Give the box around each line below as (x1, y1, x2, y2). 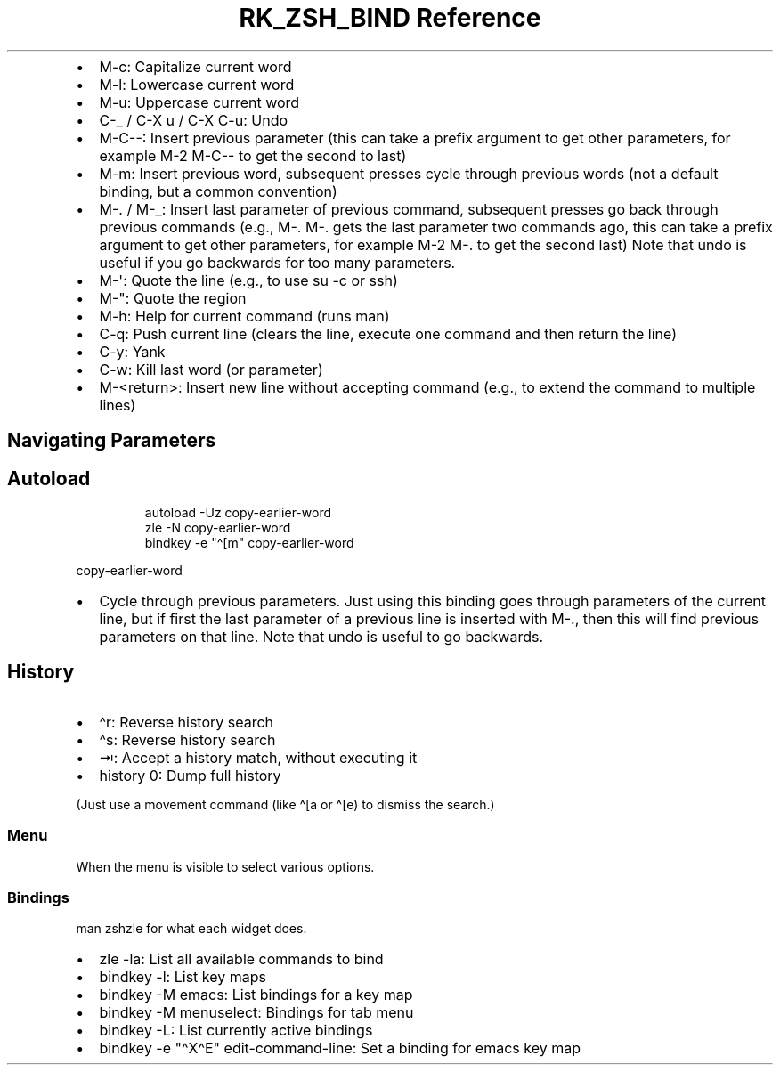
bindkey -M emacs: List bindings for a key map (99, 986, 413, 1004)
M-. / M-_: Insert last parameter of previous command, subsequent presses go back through (99, 199, 719, 218)
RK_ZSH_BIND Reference (239, 3, 541, 33)
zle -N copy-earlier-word (144, 520, 291, 536)
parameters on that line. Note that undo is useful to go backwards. (99, 628, 543, 646)
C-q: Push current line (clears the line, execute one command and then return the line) (99, 324, 677, 343)
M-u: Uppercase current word (99, 93, 300, 111)
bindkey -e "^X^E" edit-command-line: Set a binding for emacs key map (99, 1039, 581, 1058)
